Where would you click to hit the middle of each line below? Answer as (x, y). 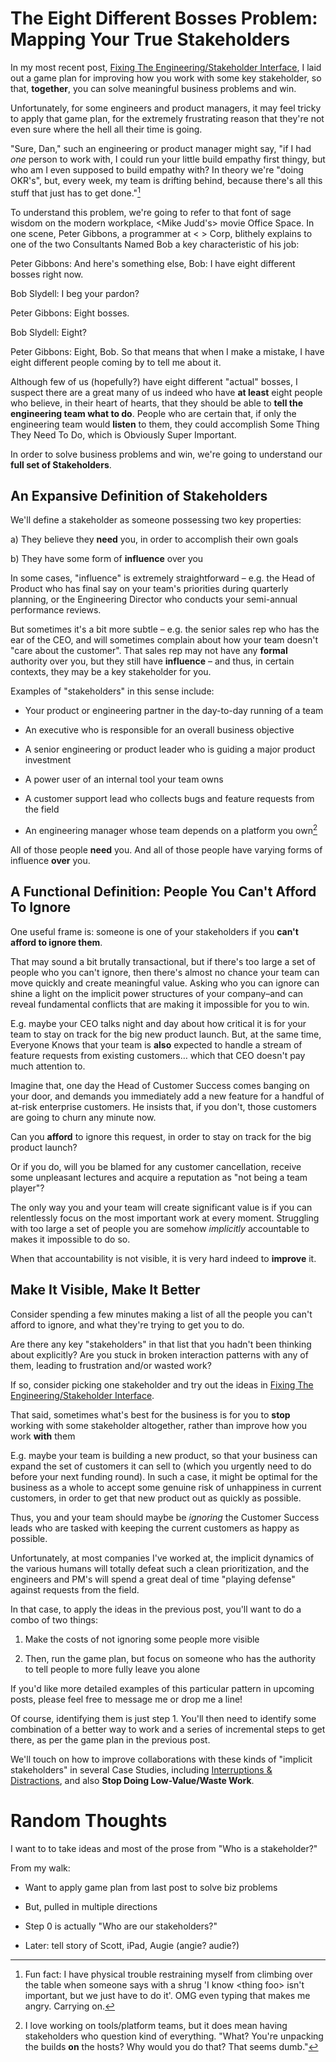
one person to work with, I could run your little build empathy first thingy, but (168, 159)
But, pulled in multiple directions (91, 1906)
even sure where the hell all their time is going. (106, 129)
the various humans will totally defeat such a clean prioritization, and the (160, 1568)
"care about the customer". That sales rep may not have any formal (149, 651)
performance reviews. (56, 610)
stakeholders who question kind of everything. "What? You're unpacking (174, 2036)
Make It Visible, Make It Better (105, 1290)
